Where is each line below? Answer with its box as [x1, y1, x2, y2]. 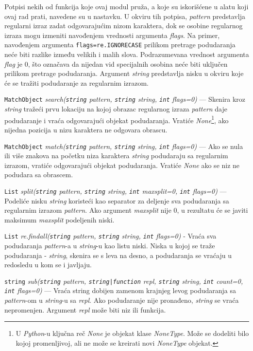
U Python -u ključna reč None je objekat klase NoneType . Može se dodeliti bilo [16, 328, 249, 338]
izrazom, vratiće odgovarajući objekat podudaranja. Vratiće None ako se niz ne [4, 160, 240, 170]
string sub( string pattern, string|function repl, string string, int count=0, [4, 276, 243, 286]
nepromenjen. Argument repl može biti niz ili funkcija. [4, 304, 166, 314]
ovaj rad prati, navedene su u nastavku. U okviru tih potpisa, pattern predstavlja [4, 11, 245, 21]
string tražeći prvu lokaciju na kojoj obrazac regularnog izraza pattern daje [4, 104, 227, 114]
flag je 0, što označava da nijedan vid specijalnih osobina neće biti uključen [4, 58, 228, 69]
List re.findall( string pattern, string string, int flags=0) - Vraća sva [4, 231, 217, 241]
